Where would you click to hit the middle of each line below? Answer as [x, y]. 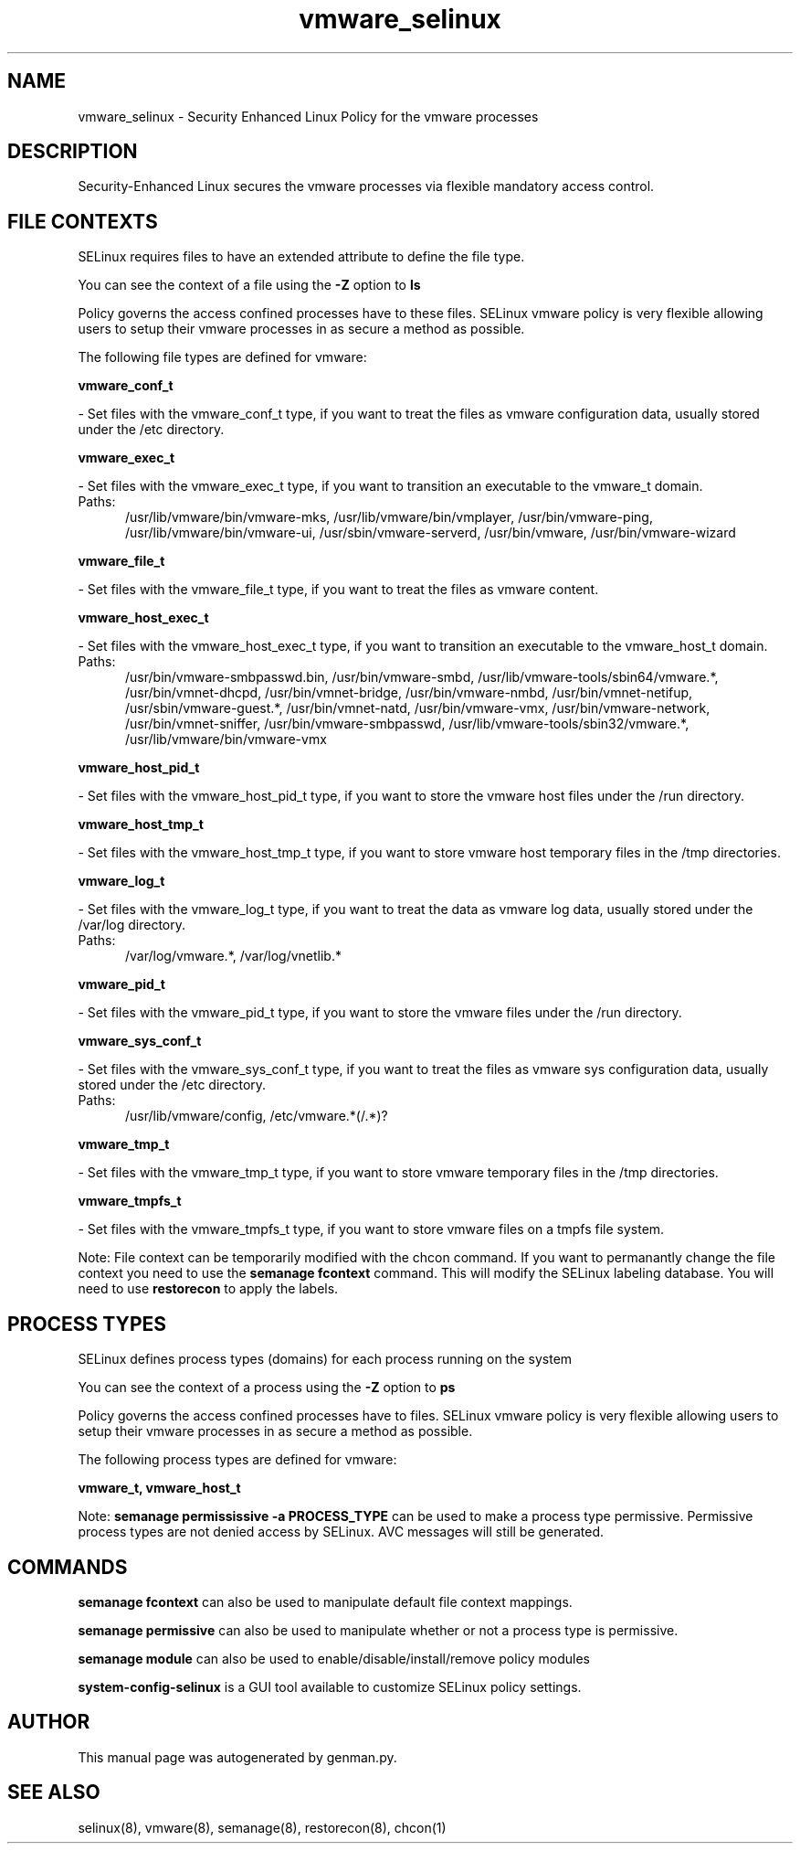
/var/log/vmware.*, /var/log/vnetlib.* [233, 956]
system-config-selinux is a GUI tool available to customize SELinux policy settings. [330, 1686]
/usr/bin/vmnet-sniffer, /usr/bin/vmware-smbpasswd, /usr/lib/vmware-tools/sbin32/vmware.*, [407, 724]
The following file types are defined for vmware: [222, 357]
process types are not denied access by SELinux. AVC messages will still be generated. [341, 1532]
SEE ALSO [54, 1792]
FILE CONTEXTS [83, 221]
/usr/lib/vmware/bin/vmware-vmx [226, 739]
